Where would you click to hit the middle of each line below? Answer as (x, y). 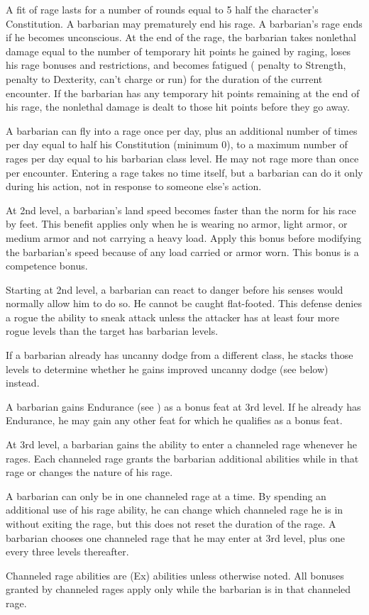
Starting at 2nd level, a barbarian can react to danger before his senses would (175, 289)
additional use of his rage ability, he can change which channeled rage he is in (175, 510)
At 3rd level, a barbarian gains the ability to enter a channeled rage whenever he (181, 444)
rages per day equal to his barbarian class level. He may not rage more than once (182, 158)
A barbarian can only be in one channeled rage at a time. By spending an (166, 495)
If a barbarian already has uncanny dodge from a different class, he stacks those (180, 355)
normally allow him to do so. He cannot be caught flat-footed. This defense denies (184, 303)
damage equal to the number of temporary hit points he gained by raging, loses (178, 51)
